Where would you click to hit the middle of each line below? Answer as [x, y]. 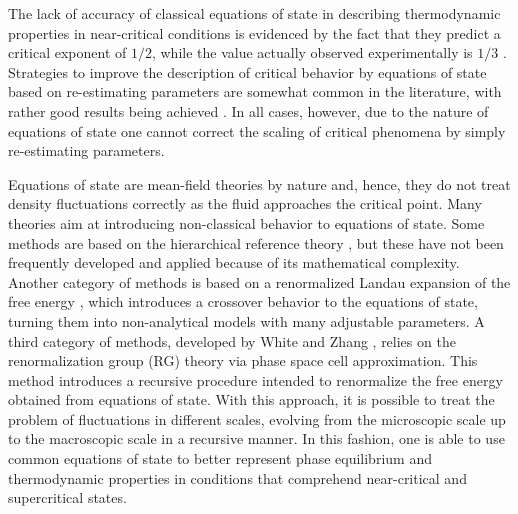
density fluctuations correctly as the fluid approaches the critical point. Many [245, 203]
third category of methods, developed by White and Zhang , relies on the [232, 340]
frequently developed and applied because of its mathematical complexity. [234, 262]
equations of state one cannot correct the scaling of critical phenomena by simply [257, 130]
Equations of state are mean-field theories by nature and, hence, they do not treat [259, 183]
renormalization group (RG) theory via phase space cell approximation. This [243, 360]
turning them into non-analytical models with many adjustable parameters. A [246, 320]
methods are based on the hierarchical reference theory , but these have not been [256, 242]
